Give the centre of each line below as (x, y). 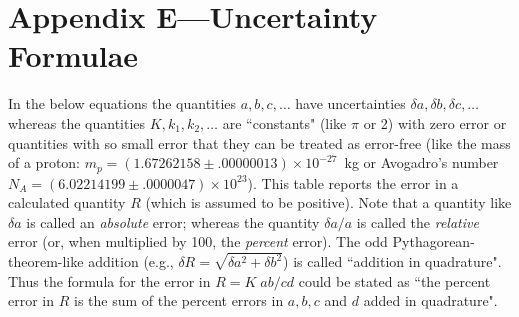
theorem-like (46, 261)
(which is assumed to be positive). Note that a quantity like (328, 202)
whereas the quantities (77, 122)
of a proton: (44, 162)
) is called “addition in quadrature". (392, 261)
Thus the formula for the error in (109, 280)
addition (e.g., (131, 261)
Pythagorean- (433, 241)
